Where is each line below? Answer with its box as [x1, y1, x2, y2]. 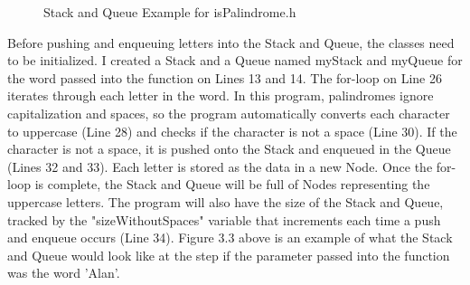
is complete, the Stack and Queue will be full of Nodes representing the [34, 175, 430, 194]
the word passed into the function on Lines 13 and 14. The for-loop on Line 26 [7, 68, 442, 87]
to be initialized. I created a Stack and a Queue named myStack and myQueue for [7, 51, 463, 70]
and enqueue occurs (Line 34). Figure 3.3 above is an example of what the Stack [7, 228, 453, 247]
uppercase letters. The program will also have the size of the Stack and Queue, [7, 192, 444, 211]
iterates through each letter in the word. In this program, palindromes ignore [7, 86, 434, 105]
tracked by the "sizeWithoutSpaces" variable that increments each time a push [7, 210, 441, 229]
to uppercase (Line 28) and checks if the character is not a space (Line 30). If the [7, 121, 457, 140]
